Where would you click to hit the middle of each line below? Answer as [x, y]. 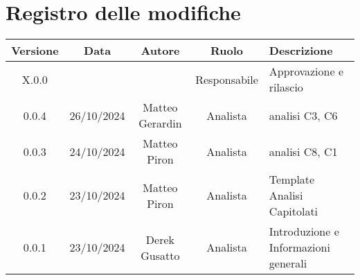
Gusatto [160, 255]
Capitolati [294, 211]
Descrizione [301, 51]
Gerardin [160, 123]
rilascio [286, 87]
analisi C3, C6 [303, 115]
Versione [35, 51]
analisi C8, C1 [303, 151]
